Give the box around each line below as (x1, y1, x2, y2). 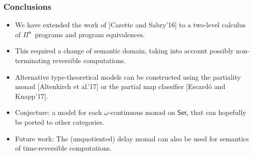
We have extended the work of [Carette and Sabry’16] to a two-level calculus (15, 20, 246, 30)
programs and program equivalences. (35, 29, 145, 39)
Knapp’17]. (15, 90, 48, 101)
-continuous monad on (108, 107, 175, 117)
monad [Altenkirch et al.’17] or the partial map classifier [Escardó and (15, 81, 225, 91)
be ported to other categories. (15, 116, 105, 127)
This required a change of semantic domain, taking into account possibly (15, 45, 234, 56)
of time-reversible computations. (15, 143, 112, 153)
